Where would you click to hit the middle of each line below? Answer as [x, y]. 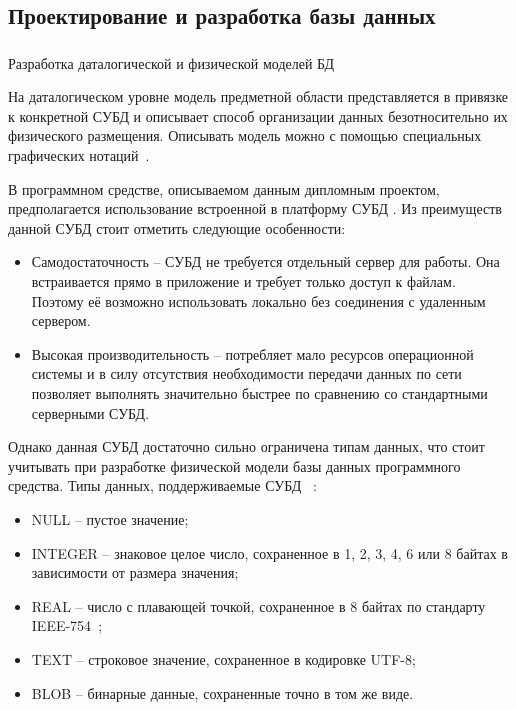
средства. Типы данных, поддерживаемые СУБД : [162, 485]
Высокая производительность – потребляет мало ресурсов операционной [252, 353]
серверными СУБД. [90, 412]
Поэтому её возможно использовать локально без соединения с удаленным [258, 300]
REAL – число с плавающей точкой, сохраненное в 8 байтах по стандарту [258, 605]
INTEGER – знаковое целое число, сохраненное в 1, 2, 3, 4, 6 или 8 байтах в [269, 552]
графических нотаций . [79, 155]
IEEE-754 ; [67, 625]
